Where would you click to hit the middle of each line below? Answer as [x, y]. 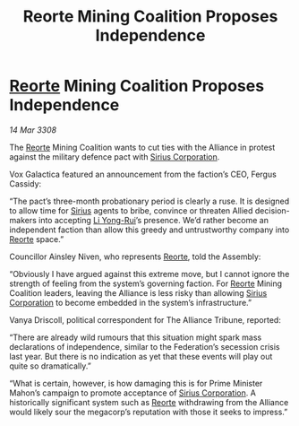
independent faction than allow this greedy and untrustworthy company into [149, 230]
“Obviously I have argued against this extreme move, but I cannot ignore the [149, 274]
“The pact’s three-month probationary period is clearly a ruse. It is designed [149, 201]
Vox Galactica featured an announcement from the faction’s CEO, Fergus [143, 174]
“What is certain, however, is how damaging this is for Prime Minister [136, 383]
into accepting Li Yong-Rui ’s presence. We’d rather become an [154, 220]
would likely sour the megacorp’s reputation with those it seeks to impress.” [149, 412]
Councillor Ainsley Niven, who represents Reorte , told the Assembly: [135, 256]
